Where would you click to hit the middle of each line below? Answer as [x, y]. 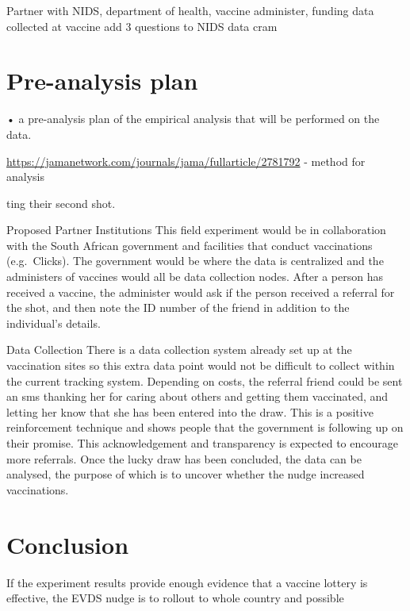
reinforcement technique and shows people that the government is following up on [205, 427]
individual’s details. [54, 323]
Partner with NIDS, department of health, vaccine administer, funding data [190, 10]
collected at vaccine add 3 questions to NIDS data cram [142, 26]
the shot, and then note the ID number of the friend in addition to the [178, 307]
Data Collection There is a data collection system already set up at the [179, 350]
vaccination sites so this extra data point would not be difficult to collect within [201, 365]
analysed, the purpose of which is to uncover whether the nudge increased [186, 474]
